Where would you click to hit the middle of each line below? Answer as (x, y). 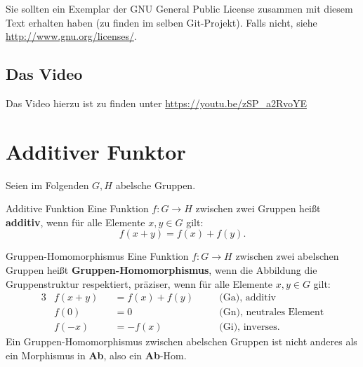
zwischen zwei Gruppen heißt (258, 208)
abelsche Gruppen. (156, 185)
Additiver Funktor (96, 151)
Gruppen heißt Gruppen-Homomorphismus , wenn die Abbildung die (161, 270)
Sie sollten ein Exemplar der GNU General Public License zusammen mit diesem (179, 8)
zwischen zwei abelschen (287, 256)
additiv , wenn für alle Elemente (75, 222)
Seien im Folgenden (47, 185)
